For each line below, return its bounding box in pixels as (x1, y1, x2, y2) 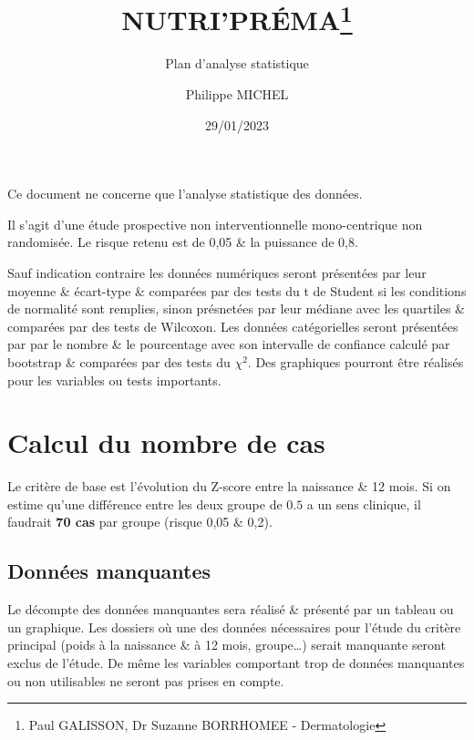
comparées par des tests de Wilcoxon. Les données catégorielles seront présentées (7, 316, 459, 335)
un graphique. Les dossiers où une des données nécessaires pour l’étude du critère (7, 617, 461, 636)
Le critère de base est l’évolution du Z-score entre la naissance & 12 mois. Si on (7, 477, 451, 496)
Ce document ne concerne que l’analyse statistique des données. (7, 184, 363, 203)
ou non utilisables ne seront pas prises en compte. (7, 671, 284, 690)
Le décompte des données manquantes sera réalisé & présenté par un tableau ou (7, 600, 454, 619)
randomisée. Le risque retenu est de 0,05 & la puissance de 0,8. (7, 232, 358, 252)
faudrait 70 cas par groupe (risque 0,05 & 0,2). (7, 512, 273, 531)
